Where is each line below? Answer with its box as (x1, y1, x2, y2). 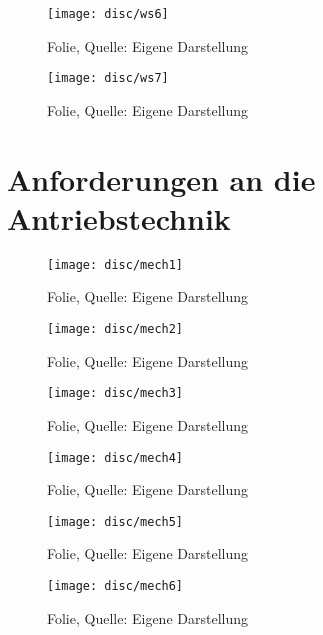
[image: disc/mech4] (47, 450, 184, 465)
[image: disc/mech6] (47, 579, 184, 594)
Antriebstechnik (7, 197, 231, 238)
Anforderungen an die (7, 158, 316, 199)
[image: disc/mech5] (47, 514, 184, 529)
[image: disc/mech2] (47, 322, 184, 337)
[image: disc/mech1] (47, 257, 184, 272)
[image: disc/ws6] (47, 7, 169, 21)
